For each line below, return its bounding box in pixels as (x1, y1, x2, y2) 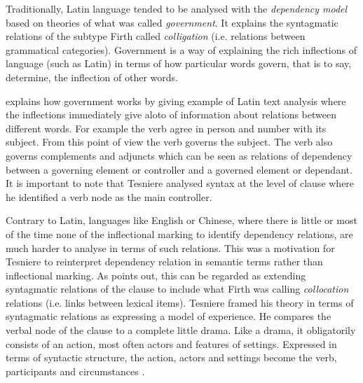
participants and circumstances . (6, 363, 145, 378)
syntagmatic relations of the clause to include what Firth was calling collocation (6, 281, 349, 296)
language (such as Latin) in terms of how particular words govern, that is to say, (6, 56, 352, 71)
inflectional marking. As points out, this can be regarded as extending (6, 267, 306, 282)
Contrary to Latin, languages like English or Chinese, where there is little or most (6, 213, 357, 228)
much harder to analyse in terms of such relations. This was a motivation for (6, 240, 335, 255)
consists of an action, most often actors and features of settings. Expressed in (6, 336, 337, 351)
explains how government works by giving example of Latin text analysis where (6, 93, 346, 108)
